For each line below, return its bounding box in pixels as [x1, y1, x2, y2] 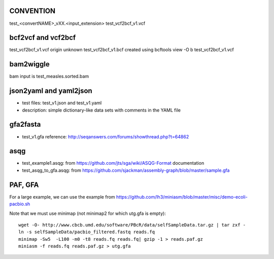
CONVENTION [9, 7, 56, 15]
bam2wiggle [9, 60, 50, 68]
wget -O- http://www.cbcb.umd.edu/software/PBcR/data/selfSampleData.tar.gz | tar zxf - [18, 222, 246, 228]
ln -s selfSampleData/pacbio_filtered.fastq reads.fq [18, 229, 155, 235]
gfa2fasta [9, 120, 41, 129]
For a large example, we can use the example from [9, 194, 115, 200]
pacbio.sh [9, 201, 30, 207]
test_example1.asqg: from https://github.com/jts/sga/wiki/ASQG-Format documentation [22, 160, 204, 166]
